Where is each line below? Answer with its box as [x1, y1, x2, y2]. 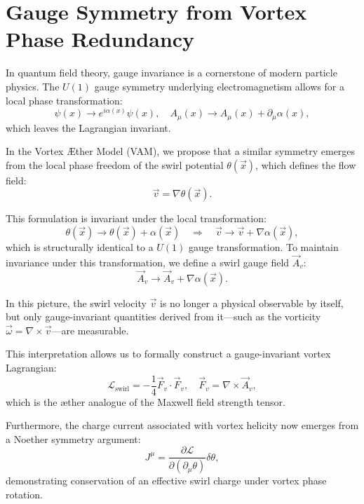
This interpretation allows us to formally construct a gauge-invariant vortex [6, 346, 331, 361]
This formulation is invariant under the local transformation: [6, 211, 267, 226]
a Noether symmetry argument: [6, 431, 141, 446]
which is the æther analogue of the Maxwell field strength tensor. [6, 394, 285, 409]
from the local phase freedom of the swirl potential [6, 157, 224, 172]
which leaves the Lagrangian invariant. [6, 120, 171, 135]
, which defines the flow [255, 157, 356, 172]
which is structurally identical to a [6, 240, 154, 254]
